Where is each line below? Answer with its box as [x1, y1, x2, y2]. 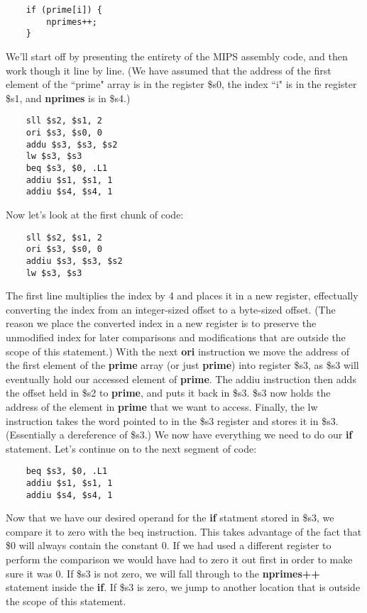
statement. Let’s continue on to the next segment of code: [6, 441, 257, 455]
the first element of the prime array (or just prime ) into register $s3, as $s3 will [6, 358, 359, 372]
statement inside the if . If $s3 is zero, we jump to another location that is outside [6, 580, 361, 595]
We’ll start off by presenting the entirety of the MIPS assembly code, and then [6, 48, 348, 63]
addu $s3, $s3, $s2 [26, 139, 118, 150]
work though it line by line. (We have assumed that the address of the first [6, 62, 332, 77]
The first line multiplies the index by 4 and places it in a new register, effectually [6, 288, 358, 303]
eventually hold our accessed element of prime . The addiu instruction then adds [6, 371, 356, 386]
